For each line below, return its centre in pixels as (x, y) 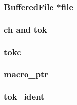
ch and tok (26, 29)
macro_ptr (26, 74)
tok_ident (24, 96)
